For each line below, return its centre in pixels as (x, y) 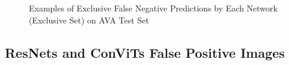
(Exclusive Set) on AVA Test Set (89, 20)
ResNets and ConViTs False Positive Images (145, 52)
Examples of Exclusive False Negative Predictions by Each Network (153, 8)
